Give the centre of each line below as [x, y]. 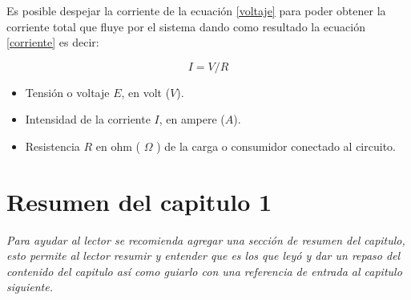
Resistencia [52, 146]
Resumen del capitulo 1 [139, 201]
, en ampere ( [192, 119]
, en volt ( [146, 92]
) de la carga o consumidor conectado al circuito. [276, 146]
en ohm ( [118, 146]
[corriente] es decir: [53, 42]
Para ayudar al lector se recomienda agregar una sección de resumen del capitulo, [206, 239]
